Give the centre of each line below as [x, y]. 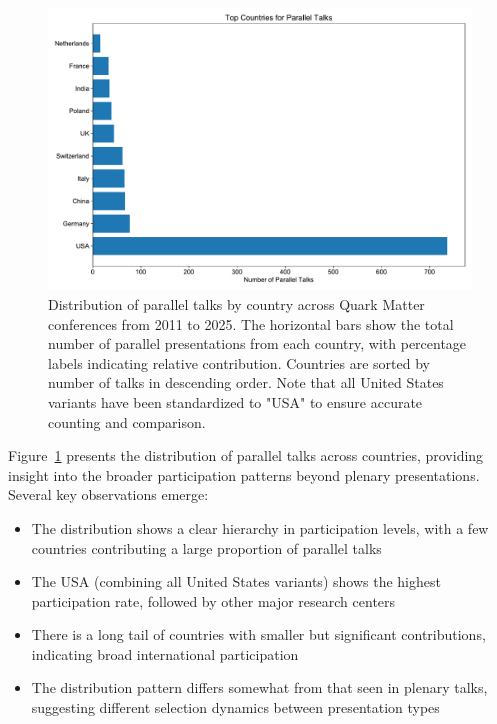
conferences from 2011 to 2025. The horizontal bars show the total [251, 323]
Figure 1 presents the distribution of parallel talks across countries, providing [246, 455]
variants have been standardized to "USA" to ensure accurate [235, 401]
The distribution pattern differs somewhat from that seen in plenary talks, [259, 687]
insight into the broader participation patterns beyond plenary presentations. [244, 474]
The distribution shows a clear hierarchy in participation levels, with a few [260, 527]
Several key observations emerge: [108, 494]
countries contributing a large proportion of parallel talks [206, 547]
